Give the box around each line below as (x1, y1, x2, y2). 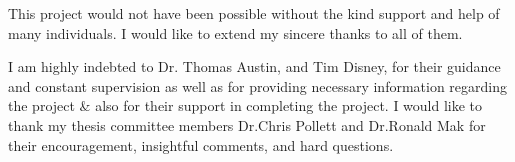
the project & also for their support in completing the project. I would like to (8, 95, 483, 116)
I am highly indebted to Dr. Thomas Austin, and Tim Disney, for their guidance (8, 56, 501, 77)
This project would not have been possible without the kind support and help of (8, 3, 500, 23)
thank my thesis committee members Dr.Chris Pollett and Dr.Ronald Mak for (8, 114, 486, 135)
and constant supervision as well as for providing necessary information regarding (8, 75, 508, 96)
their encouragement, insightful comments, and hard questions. (8, 134, 394, 155)
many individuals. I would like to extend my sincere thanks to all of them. (8, 22, 463, 43)
